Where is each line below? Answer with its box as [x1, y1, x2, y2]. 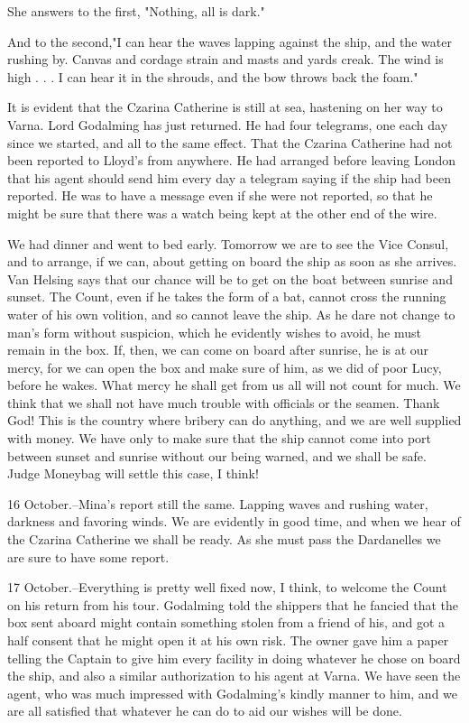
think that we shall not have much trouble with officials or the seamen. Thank [7, 393, 440, 412]
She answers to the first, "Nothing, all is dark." [7, 2, 265, 20]
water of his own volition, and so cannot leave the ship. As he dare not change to [7, 304, 455, 323]
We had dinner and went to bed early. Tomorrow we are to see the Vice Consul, [7, 234, 449, 253]
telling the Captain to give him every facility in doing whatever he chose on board [7, 648, 461, 667]
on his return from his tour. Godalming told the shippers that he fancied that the [7, 595, 458, 614]
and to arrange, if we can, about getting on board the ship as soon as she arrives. [7, 252, 457, 271]
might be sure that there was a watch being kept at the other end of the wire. [7, 203, 437, 222]
